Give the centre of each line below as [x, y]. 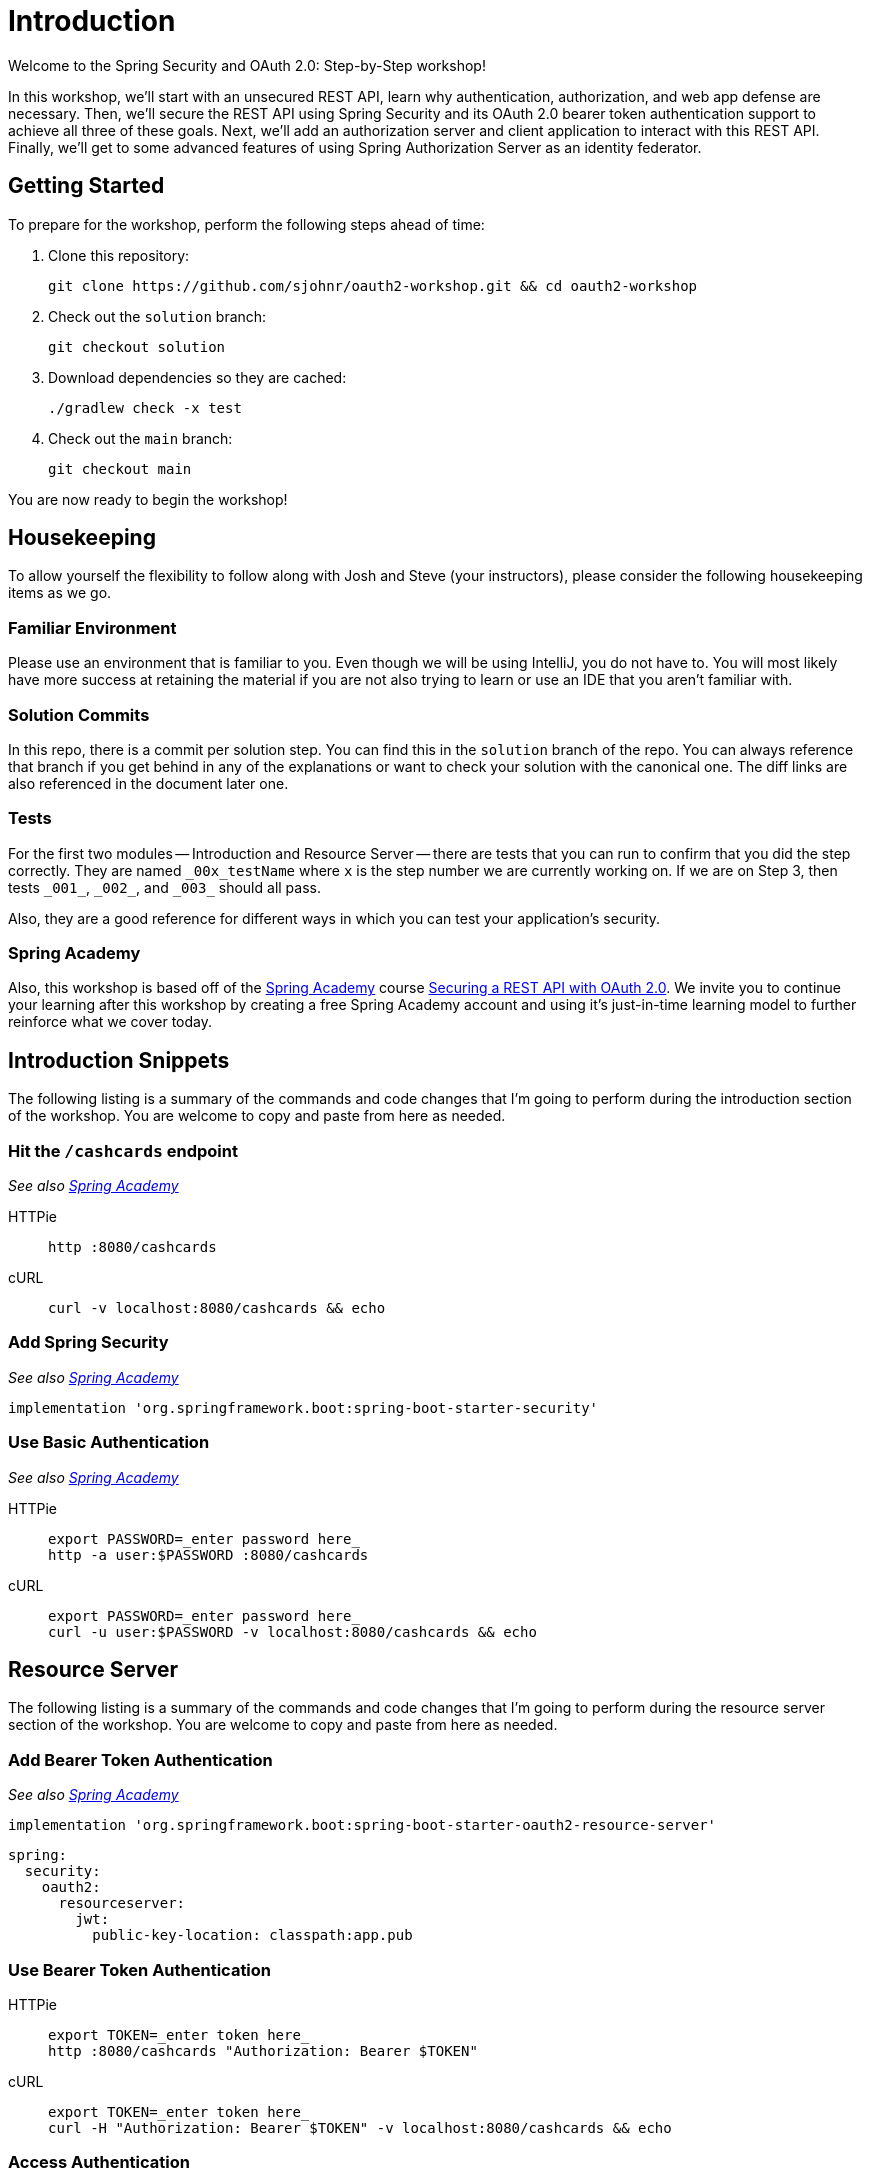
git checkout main [120, 468]
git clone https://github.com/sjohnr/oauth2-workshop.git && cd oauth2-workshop [373, 285]
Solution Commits [79, 714]
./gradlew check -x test [145, 407]
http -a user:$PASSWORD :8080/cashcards [208, 1554]
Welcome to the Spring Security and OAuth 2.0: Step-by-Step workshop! [247, 65]
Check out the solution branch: [157, 316]
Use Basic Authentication [109, 1442]
